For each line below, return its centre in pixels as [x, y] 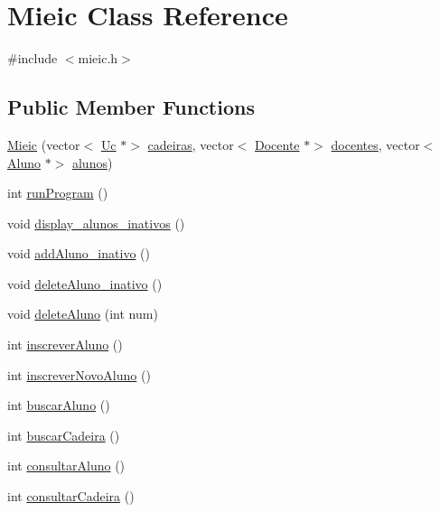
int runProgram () [58, 193]
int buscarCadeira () [64, 435]
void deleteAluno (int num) [83, 314]
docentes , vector [375, 144]
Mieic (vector [44, 144]
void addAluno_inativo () [79, 253]
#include [33, 58]
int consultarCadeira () [71, 496]
